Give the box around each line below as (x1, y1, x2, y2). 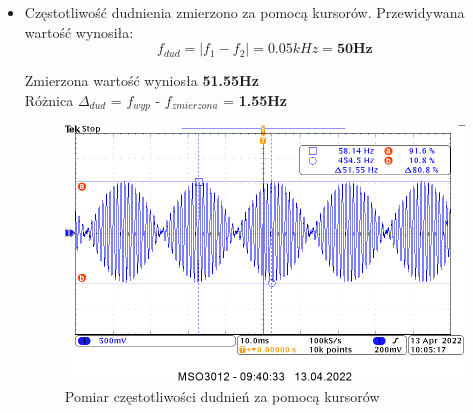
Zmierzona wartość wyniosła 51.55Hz (24, 70, 259, 91)
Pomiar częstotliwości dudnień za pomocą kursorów (64, 386, 380, 407)
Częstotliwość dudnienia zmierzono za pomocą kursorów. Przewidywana (24, 2, 465, 22)
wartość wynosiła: (24, 21, 134, 42)
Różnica (24, 89, 74, 110)
